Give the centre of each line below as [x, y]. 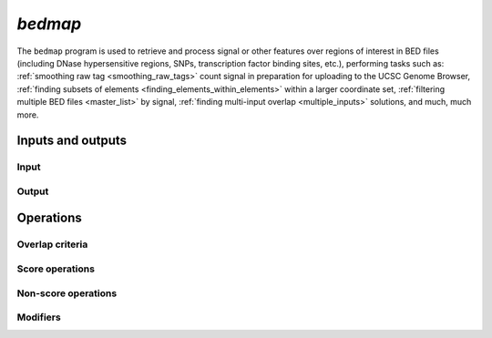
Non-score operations [67, 293]
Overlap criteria [52, 244]
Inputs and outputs [72, 141]
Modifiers [39, 317]
